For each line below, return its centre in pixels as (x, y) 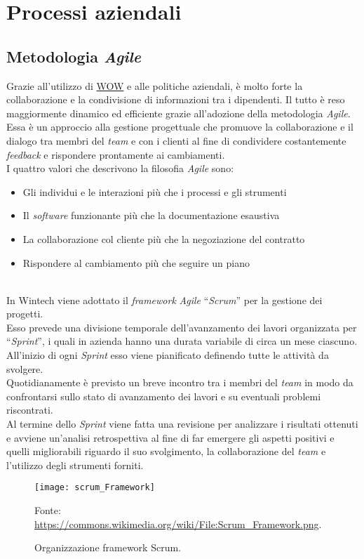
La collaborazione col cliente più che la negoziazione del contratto (164, 238)
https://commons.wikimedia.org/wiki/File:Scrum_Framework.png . (178, 524)
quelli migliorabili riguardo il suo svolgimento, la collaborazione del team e (166, 451)
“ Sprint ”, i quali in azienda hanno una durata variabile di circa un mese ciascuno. (182, 341)
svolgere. (25, 368)
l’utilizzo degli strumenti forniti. (75, 465)
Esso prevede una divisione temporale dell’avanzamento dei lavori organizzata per (182, 327)
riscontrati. (30, 410)
